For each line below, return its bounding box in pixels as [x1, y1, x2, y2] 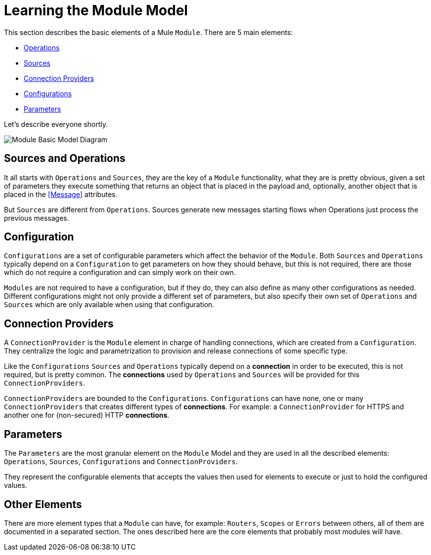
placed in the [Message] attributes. [4, 190, 117, 198]
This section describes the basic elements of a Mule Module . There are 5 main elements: [4, 28, 293, 37]
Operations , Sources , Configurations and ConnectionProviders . [4, 457, 238, 466]
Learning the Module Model [4, 2, 188, 19]
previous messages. [4, 213, 69, 222]
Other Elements [4, 498, 82, 511]
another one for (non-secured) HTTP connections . [4, 411, 170, 420]
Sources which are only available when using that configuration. [4, 300, 215, 309]
